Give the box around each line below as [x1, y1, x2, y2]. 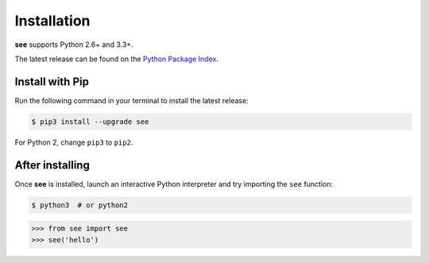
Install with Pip [14, 75, 89, 88]
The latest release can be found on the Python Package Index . [14, 54, 218, 64]
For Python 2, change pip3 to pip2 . [14, 137, 133, 147]
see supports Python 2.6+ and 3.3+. [14, 40, 134, 49]
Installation [14, 12, 91, 29]
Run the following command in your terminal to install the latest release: [14, 95, 249, 105]
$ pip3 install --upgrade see [31, 117, 149, 126]
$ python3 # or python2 [31, 200, 129, 210]
